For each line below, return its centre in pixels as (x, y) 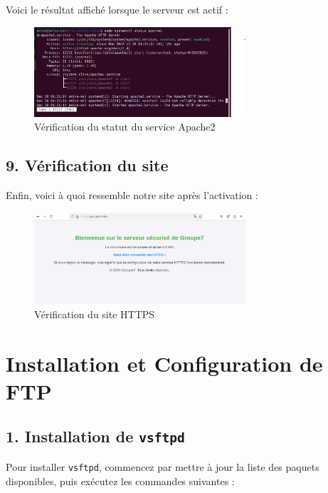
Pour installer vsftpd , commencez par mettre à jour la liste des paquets (163, 466)
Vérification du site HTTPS (95, 314)
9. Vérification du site (87, 165)
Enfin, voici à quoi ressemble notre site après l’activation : (132, 195)
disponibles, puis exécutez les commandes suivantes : (120, 481)
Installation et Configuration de (164, 363)
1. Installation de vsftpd (95, 436)
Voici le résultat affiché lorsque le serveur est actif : (117, 9)
